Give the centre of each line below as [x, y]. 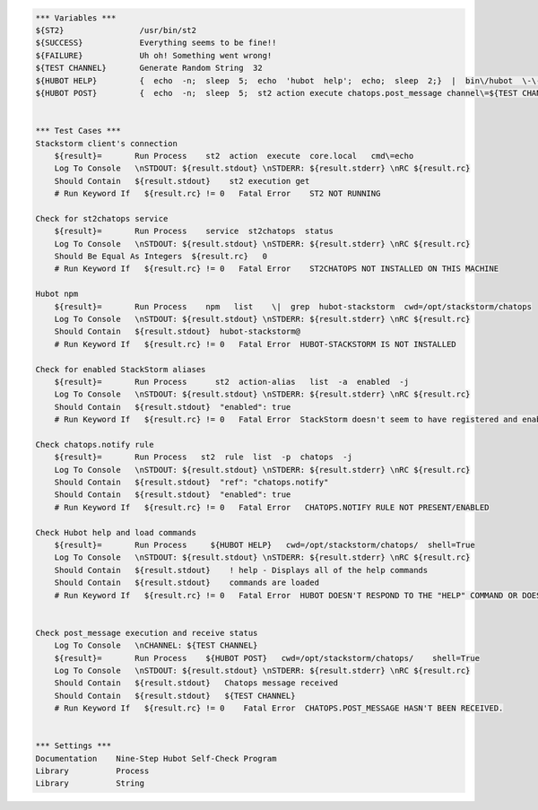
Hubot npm [57, 294]
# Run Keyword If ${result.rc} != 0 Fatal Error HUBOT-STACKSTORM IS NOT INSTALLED [255, 344]
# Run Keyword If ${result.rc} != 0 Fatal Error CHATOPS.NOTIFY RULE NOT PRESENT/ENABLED [272, 507]
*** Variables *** [76, 17]
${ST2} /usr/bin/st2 [116, 30]
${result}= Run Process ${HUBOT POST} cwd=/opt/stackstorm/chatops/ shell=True [267, 658]
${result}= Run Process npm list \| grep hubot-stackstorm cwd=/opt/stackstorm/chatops [293, 306]
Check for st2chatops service [102, 218]
